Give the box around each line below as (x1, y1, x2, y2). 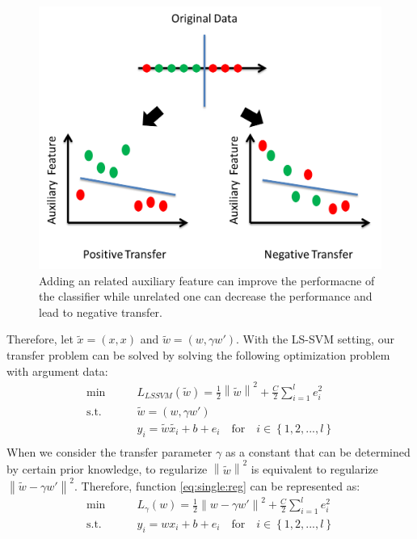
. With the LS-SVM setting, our (235, 331, 394, 347)
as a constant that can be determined (225, 443, 411, 460)
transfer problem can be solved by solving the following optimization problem (6, 347, 390, 363)
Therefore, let (6, 331, 74, 347)
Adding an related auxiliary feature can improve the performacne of (39, 272, 375, 288)
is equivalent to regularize (251, 461, 378, 478)
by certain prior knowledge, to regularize (6, 461, 208, 478)
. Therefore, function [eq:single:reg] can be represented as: (74, 477, 360, 494)
